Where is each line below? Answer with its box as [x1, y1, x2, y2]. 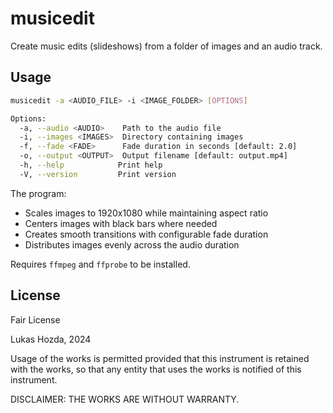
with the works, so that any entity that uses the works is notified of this [10, 363, 302, 375]
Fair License [10, 313, 61, 326]
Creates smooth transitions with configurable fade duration [24, 228, 269, 240]
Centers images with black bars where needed [24, 217, 218, 229]
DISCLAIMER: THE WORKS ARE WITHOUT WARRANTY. [10, 393, 240, 405]
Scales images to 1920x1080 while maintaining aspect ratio [24, 207, 269, 219]
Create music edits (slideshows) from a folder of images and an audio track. [10, 40, 323, 52]
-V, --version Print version [19, 169, 177, 179]
